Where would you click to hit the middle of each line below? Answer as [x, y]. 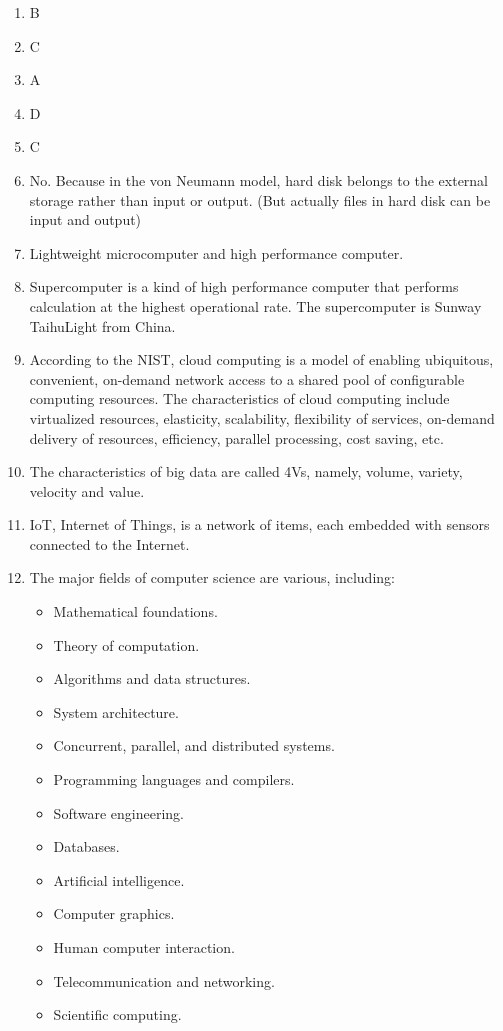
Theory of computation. [126, 644]
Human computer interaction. [144, 947]
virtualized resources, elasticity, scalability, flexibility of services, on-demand [262, 417]
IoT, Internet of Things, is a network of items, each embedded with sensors [259, 524]
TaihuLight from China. [102, 325]
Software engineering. [118, 812]
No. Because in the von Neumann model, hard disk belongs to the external [259, 179]
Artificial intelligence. [119, 879]
